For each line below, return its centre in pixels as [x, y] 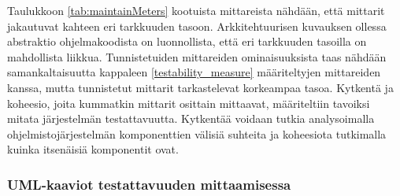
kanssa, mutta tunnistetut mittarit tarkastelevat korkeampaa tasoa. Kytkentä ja [200, 87]
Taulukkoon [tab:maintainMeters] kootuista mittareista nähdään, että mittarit [196, 10]
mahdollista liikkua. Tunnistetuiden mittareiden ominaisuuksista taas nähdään [197, 56]
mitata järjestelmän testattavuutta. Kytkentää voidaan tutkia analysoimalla [191, 118]
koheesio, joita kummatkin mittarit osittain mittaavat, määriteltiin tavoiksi [189, 103]
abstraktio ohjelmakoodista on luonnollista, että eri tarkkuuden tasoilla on [187, 41]
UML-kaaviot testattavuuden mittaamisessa [149, 184]
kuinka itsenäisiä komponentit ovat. [93, 149]
